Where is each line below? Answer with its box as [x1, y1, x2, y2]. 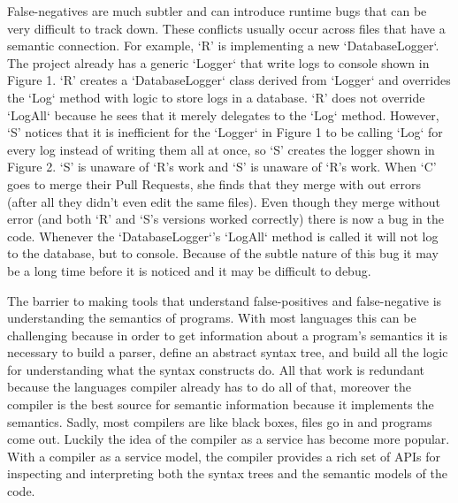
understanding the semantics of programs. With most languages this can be [7, 309, 416, 327]
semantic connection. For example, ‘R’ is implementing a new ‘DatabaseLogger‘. [7, 36, 439, 55]
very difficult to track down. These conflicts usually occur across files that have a [7, 19, 446, 37]
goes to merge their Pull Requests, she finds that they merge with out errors [7, 174, 422, 193]
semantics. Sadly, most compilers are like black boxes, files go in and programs [7, 412, 432, 431]
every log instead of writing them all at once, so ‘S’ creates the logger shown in [7, 140, 435, 158]
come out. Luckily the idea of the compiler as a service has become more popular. [7, 430, 450, 448]
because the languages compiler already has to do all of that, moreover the [7, 377, 411, 396]
